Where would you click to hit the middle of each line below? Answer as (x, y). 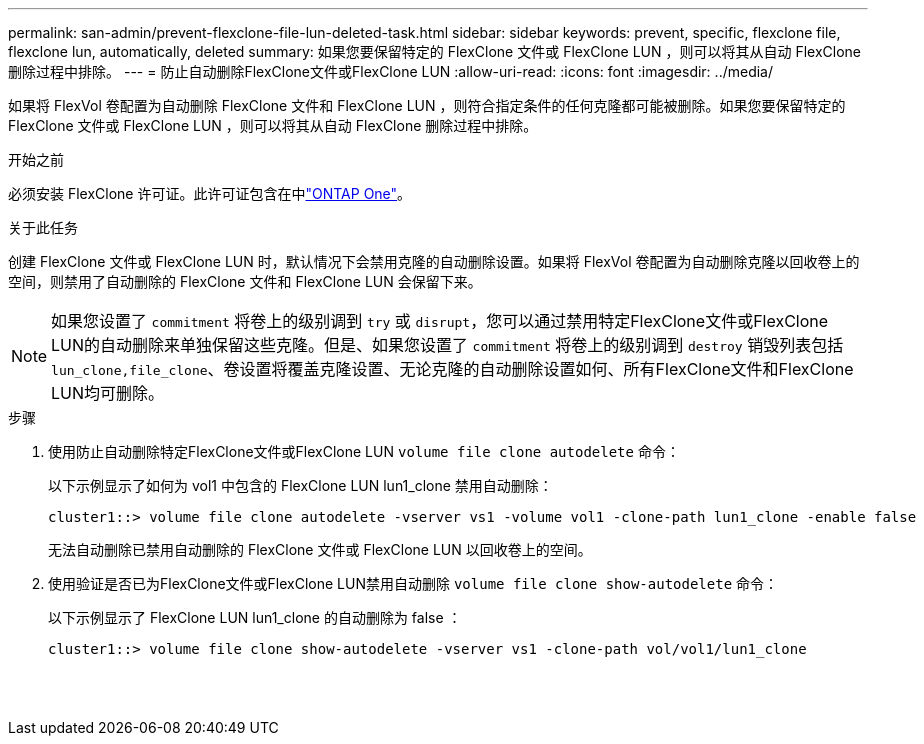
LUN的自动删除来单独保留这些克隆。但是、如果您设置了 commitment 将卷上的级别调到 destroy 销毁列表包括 (447, 345)
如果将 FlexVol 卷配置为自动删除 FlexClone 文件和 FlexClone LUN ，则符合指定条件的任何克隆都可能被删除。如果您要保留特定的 (427, 105)
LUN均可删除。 (108, 393)
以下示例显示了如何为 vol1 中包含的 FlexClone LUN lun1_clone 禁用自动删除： (300, 485)
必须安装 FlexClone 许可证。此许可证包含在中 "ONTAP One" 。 (210, 193)
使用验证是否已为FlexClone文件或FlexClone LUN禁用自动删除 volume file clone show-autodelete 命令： (413, 583)
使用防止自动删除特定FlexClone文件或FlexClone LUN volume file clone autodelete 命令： (364, 451)
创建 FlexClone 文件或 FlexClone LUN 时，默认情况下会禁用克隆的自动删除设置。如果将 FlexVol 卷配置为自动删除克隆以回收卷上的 (434, 261)
